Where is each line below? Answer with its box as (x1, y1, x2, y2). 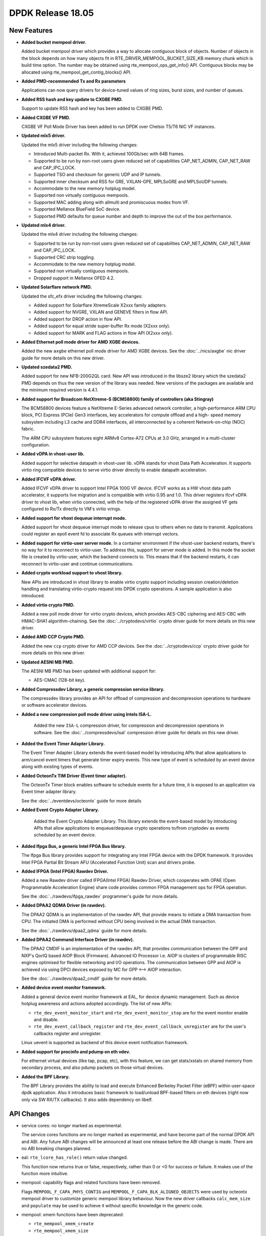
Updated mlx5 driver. (21, 132, 66, 138)
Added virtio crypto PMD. (21, 602, 75, 608)
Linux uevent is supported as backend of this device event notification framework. (21, 1040, 189, 1046)
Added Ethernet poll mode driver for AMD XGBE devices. (21, 339, 140, 345)
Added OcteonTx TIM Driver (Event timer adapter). (21, 773, 127, 779)
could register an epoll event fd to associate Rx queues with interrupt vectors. (21, 531, 179, 537)
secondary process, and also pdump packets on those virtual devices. (21, 1064, 164, 1070)
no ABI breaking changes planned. (21, 1145, 92, 1151)
